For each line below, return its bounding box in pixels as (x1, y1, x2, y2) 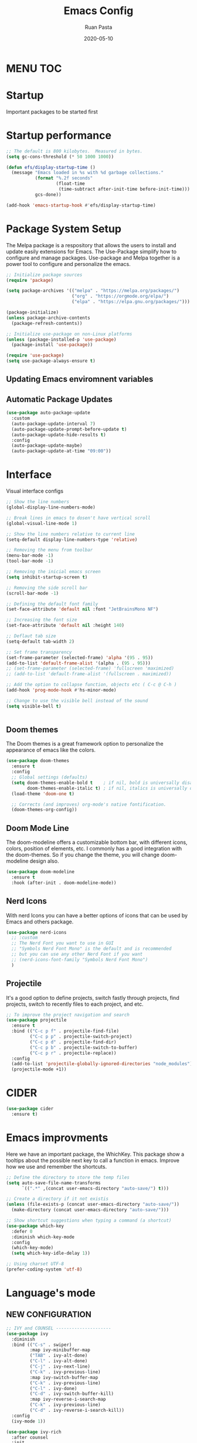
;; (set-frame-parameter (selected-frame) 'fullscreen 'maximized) (6, 666, 175, 671)
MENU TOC (6, 62, 62, 75)
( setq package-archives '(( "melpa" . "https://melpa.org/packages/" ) (6, 288, 180, 294)
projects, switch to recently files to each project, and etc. (6, 1000, 144, 1008)
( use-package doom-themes (6, 758, 69, 764)
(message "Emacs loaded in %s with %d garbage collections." (11, 169, 164, 176)
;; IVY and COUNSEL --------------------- (6, 1325, 111, 1331)
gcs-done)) (35, 191, 62, 198)
